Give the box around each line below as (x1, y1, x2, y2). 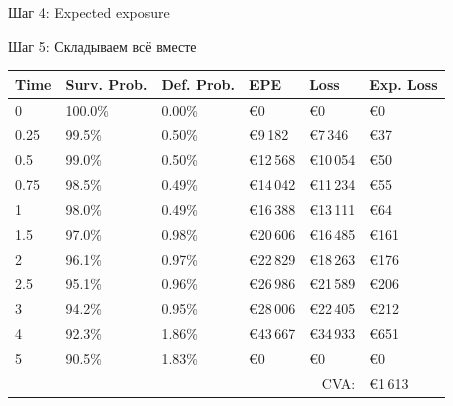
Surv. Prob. (65, 73, 148, 94)
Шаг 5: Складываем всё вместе (8, 35, 197, 56)
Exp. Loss (369, 73, 438, 94)
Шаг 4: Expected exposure (8, 2, 170, 22)
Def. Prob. (161, 73, 236, 94)
